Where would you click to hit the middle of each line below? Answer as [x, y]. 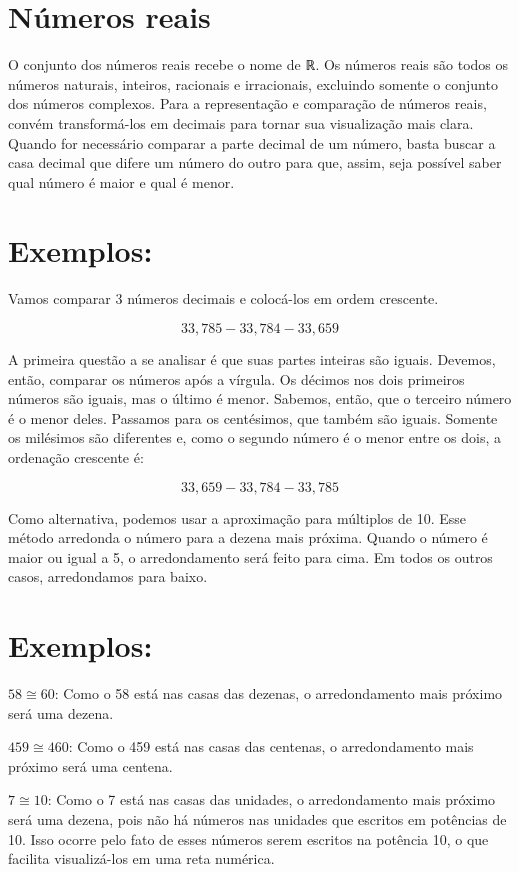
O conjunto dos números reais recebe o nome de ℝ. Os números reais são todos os [258, 64]
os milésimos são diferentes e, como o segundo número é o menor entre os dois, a [254, 437]
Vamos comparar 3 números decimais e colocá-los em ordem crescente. [223, 298]
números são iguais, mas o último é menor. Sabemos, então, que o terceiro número [260, 398]
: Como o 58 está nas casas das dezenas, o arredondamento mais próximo [278, 693]
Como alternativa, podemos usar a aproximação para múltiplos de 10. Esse [237, 517]
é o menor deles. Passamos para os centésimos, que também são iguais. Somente [253, 417]
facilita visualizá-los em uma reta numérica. [141, 858]
